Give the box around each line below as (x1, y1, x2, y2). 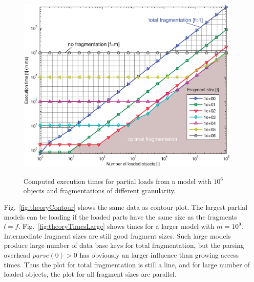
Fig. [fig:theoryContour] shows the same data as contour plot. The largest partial (4, 202, 248, 212)
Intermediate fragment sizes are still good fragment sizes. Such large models (4, 230, 231, 241)
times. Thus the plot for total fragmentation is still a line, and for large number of (4, 259, 250, 269)
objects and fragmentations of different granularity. (23, 185, 176, 196)
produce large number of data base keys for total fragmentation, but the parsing (4, 240, 244, 250)
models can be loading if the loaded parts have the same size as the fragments (4, 211, 237, 222)
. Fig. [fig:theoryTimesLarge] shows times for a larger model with (18, 221, 214, 231)
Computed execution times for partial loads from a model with (23, 176, 212, 186)
